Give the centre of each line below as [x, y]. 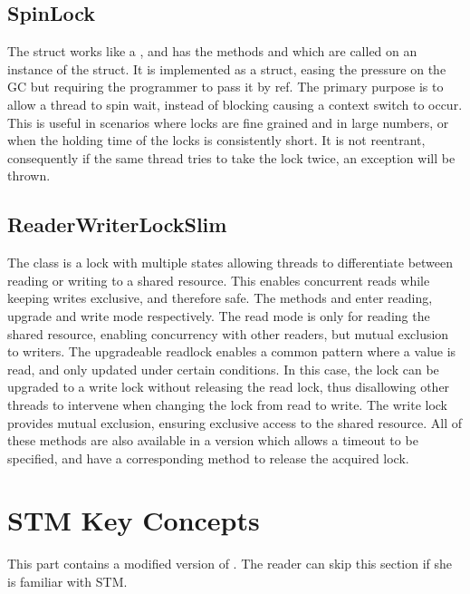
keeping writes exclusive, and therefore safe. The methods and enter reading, [220, 298]
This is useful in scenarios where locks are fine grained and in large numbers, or [228, 122]
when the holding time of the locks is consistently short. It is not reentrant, [216, 140]
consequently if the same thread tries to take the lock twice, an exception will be [231, 157]
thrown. [29, 175]
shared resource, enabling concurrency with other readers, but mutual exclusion [228, 333]
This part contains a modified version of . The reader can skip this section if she [230, 564]
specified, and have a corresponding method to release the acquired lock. [208, 458]
